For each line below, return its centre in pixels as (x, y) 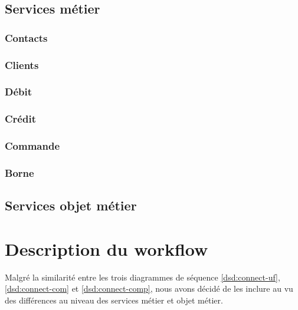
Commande (32, 146)
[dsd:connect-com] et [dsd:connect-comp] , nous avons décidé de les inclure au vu (149, 288)
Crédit (20, 119)
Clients (22, 65)
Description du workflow (107, 248)
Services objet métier (71, 205)
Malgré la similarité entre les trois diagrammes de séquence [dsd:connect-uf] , (143, 277)
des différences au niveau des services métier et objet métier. (114, 300)
